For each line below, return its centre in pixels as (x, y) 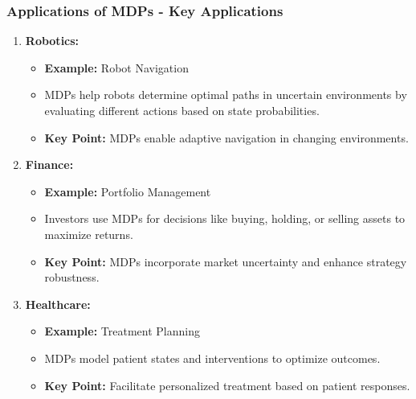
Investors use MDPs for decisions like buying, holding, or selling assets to (225, 218)
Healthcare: (58, 304)
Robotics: (52, 41)
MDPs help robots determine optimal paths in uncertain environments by (226, 95)
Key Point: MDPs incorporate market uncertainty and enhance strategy (226, 261)
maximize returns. (89, 234)
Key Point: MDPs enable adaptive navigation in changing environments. (226, 137)
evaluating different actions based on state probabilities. (182, 110)
